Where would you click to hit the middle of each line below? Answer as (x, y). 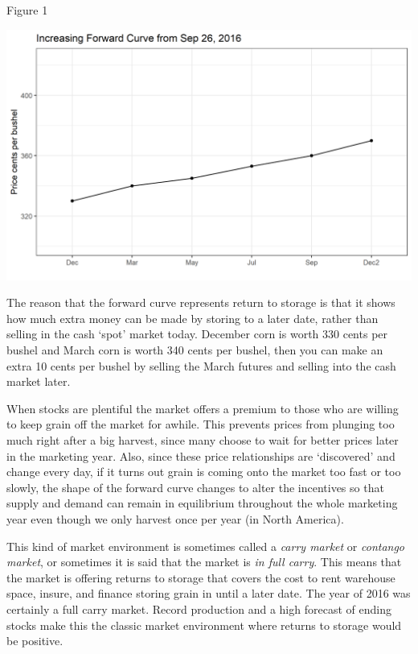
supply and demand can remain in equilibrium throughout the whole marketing (202, 503)
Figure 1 (27, 10)
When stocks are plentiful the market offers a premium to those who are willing (203, 408)
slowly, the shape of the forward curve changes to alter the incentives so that (195, 487)
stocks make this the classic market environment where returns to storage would (204, 625)
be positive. (35, 641)
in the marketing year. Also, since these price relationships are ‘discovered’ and (201, 455)
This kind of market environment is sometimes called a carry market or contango (206, 546)
